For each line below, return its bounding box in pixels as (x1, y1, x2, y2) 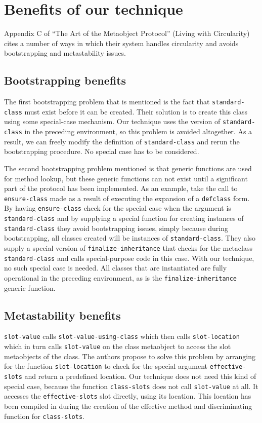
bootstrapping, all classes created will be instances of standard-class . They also (4, 233, 256, 243)
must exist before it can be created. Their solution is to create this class (24, 106, 247, 117)
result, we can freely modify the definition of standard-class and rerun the (4, 136, 240, 146)
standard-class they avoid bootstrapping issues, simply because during (4, 222, 229, 233)
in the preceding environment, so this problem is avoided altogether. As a (24, 126, 252, 137)
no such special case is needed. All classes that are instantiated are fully (4, 262, 227, 273)
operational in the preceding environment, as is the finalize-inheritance (4, 272, 237, 283)
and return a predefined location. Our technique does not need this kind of (24, 370, 256, 381)
